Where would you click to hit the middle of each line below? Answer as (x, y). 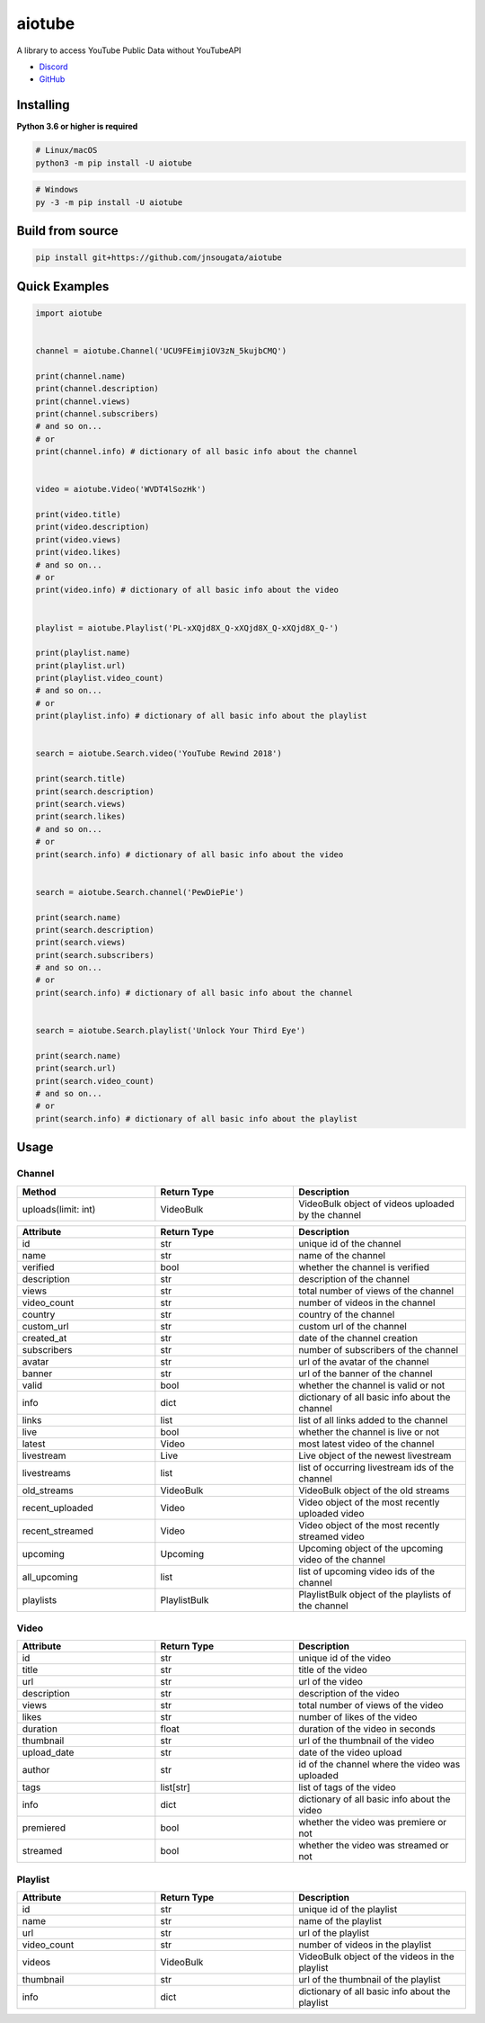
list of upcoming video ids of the (366, 1571)
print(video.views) (78, 539)
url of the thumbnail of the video (366, 1741)
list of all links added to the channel (373, 1419)
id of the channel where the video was (379, 1765)
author (36, 1770)
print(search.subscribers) (95, 955)
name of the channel (342, 1255)
